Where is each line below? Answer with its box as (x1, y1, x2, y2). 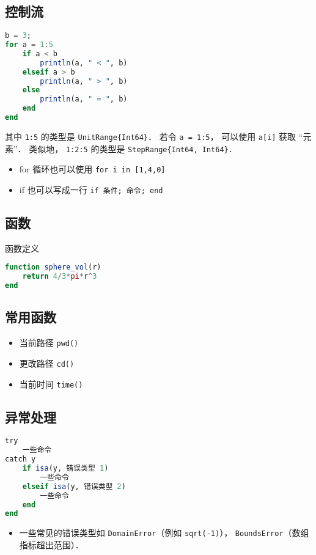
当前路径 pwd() (19, 336, 79, 349)
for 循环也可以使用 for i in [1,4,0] (19, 163, 166, 175)
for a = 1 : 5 (5, 40, 53, 50)
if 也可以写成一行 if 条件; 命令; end (19, 183, 163, 196)
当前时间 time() (19, 377, 83, 390)
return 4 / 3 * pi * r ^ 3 (22, 272, 97, 281)
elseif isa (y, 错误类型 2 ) (22, 482, 126, 491)
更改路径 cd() (19, 356, 75, 369)
